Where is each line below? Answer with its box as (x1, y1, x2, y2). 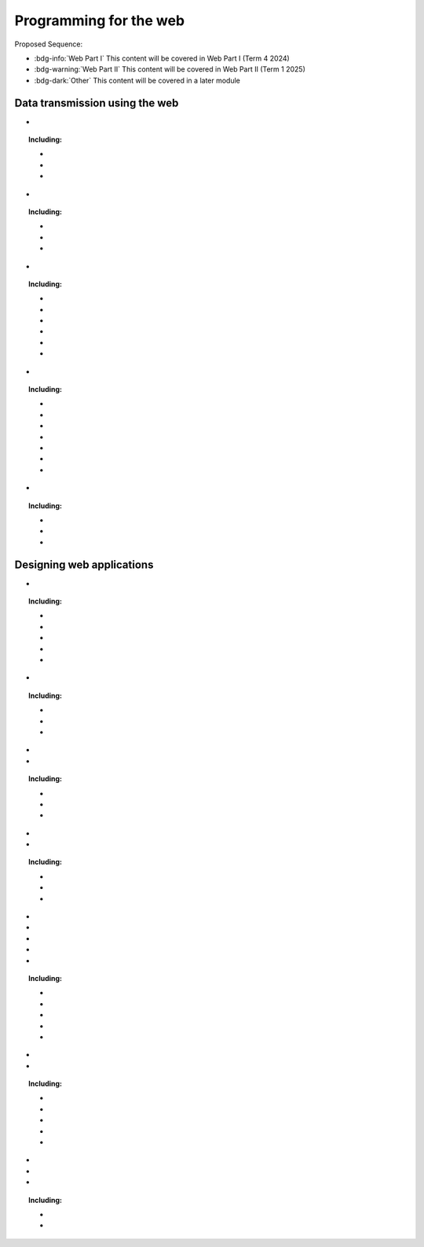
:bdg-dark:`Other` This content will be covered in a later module (34, 76, 241, 85)
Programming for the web (14, 12, 185, 29)
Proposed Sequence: (14, 39, 83, 49)
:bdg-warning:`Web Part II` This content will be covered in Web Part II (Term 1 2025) (34, 65, 306, 74)
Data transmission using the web (14, 96, 179, 109)
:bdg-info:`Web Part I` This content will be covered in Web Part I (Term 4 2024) (34, 53, 290, 63)
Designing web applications (14, 558, 154, 571)
